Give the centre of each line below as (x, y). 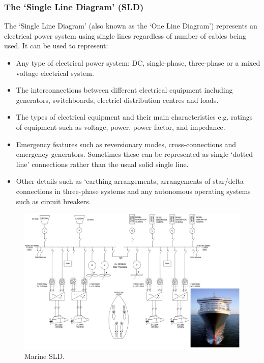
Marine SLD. (45, 356)
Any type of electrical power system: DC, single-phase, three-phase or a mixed (138, 63)
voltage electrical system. (55, 73)
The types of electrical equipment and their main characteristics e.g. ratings (134, 117)
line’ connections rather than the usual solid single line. (102, 164)
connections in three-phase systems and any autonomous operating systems (133, 191)
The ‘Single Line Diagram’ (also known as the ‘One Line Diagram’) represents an (131, 26)
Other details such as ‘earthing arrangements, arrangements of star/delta (130, 181)
